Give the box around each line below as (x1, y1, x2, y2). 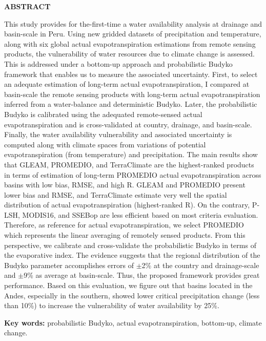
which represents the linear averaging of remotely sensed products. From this (4, 230, 245, 240)
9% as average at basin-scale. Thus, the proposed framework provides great (24, 270, 260, 280)
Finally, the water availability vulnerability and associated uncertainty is (4, 129, 232, 140)
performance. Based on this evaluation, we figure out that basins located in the (4, 280, 253, 291)
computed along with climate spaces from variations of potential (4, 139, 206, 149)
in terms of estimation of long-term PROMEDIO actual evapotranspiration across (4, 169, 261, 180)
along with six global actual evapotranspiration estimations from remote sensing (4, 38, 256, 49)
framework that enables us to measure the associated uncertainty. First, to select (4, 68, 258, 79)
